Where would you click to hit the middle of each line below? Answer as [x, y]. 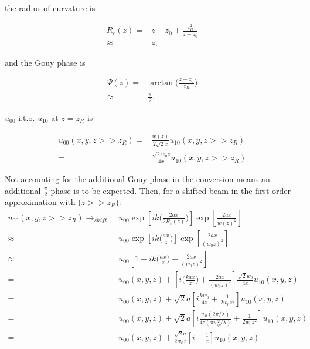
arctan [162, 83]
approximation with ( [43, 202]
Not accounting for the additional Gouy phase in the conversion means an [137, 178]
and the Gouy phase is [45, 62]
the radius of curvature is [50, 8]
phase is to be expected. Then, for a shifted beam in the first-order [171, 190]
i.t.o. [27, 117]
